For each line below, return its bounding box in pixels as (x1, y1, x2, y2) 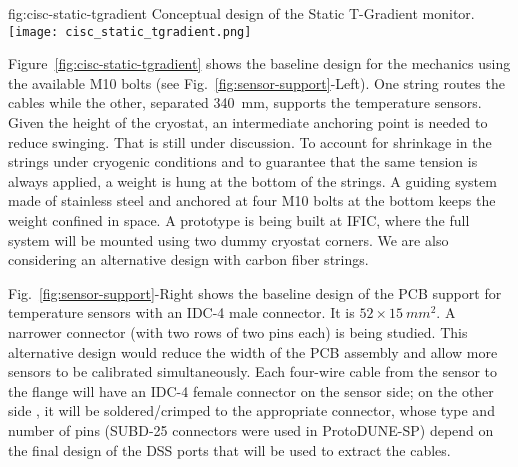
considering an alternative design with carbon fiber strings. (8, 249, 369, 270)
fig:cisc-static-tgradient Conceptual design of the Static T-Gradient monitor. (8, 3, 475, 23)
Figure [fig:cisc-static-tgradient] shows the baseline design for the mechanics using (8, 53, 511, 74)
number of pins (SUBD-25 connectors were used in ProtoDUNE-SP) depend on (8, 419, 494, 440)
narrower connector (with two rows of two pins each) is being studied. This (8, 321, 468, 342)
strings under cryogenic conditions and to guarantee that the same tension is (8, 151, 478, 172)
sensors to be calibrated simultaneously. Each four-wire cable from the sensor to (8, 361, 498, 382)
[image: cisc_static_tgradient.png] (8, 24, 252, 39)
